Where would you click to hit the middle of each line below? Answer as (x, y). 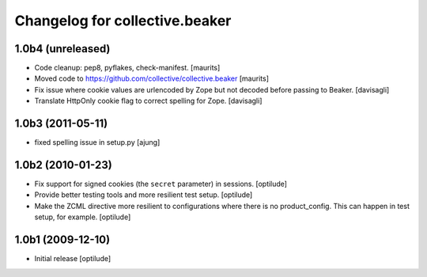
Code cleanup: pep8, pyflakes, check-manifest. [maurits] (127, 68)
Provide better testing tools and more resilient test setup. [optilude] (144, 195)
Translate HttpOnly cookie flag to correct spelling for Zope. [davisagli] (148, 101)
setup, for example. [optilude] (83, 217)
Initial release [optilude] (73, 259)
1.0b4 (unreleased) (62, 49)
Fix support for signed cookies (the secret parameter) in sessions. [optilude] (161, 184)
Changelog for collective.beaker (123, 21)
